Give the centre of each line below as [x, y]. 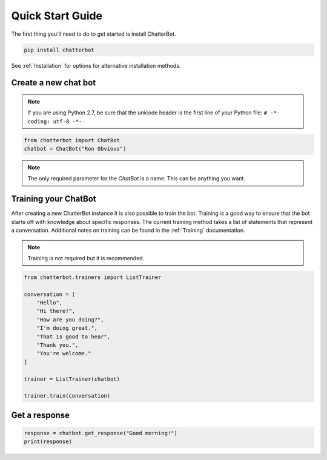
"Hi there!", [56, 311]
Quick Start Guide [57, 16]
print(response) [48, 442]
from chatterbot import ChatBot [72, 140]
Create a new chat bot [54, 83]
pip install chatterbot [59, 50]
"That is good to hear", [74, 337]
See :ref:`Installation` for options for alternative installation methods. [96, 65]
